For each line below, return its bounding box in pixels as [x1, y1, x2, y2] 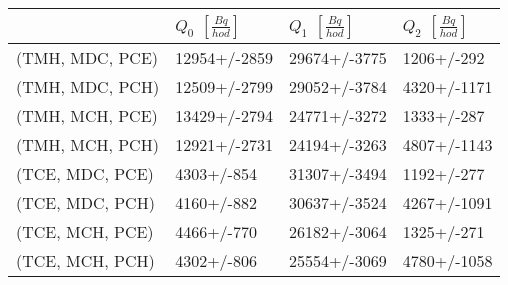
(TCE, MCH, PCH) [16, 249, 155, 272]
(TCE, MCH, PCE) [16, 220, 154, 243]
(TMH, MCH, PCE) [16, 104, 158, 127]
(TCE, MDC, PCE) [16, 162, 154, 185]
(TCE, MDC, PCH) [16, 191, 155, 214]
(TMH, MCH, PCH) [16, 133, 159, 156]
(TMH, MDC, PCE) [16, 46, 159, 69]
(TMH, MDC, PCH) [16, 75, 160, 98]
